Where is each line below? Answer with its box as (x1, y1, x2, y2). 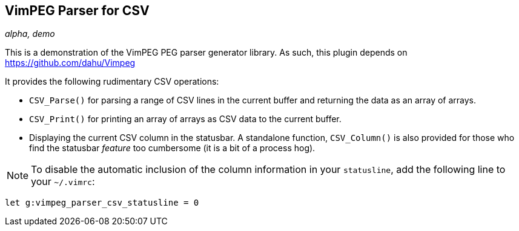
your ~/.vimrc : (31, 175, 95, 188)
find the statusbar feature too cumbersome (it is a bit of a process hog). (29, 143, 316, 154)
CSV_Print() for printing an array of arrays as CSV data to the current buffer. (29, 114, 342, 125)
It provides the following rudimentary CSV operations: (5, 76, 219, 87)
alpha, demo (5, 28, 55, 39)
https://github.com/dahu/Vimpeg (5, 57, 136, 68)
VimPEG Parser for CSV (5, 3, 150, 18)
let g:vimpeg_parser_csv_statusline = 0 (5, 198, 199, 208)
